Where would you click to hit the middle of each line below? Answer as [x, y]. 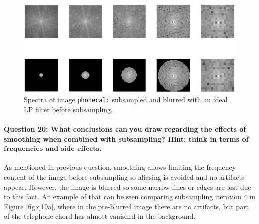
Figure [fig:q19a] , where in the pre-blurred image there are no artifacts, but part [127, 206]
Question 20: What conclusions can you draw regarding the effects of [125, 129]
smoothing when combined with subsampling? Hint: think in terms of [126, 138]
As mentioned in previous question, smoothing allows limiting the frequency [120, 167]
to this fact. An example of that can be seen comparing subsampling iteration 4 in [129, 196]
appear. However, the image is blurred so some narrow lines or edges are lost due [128, 187]
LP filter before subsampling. [68, 109]
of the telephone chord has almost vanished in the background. [100, 216]
